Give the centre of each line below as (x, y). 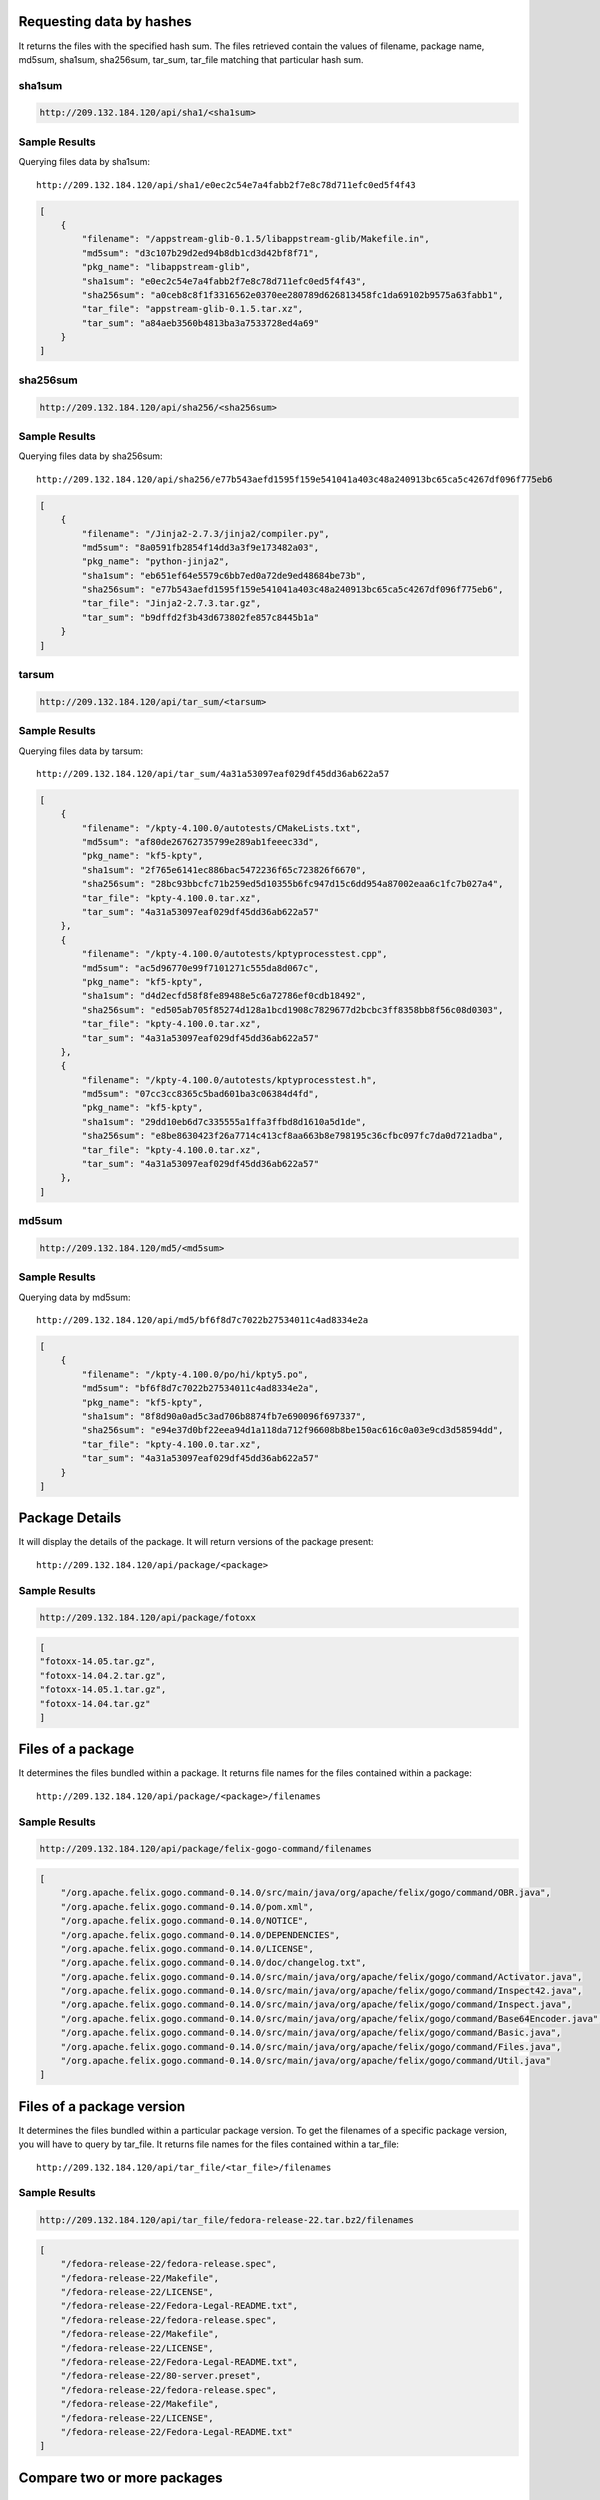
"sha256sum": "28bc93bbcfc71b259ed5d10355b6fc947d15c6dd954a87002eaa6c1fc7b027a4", (292, 884)
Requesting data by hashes (105, 21)
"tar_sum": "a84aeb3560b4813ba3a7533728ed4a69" (200, 323)
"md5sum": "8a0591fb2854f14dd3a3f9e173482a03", (200, 547)
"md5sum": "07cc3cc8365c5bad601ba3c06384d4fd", (200, 1094)
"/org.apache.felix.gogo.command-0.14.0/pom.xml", (187, 1906)
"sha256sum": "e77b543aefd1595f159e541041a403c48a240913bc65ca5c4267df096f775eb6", (292, 589)
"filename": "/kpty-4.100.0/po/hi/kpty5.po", (195, 1374)
